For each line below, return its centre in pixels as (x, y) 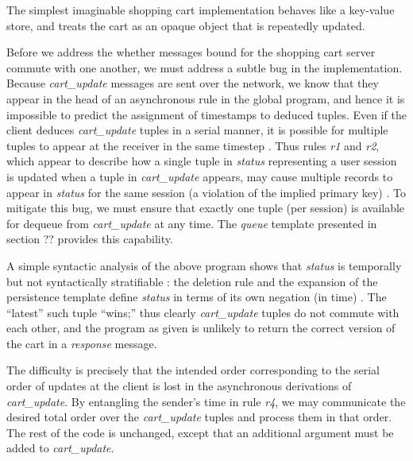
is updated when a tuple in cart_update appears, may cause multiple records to (200, 176)
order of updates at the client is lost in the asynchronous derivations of (179, 386)
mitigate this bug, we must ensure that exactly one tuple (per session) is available (206, 208)
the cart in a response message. (82, 343)
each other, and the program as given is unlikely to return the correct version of (201, 328)
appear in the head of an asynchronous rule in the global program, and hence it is (206, 98)
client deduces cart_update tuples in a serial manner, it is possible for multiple (197, 130)
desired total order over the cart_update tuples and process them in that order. (199, 417)
